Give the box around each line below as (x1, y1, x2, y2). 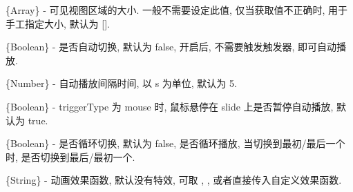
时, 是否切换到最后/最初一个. (6, 149, 135, 164)
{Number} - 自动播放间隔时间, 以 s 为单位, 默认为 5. (6, 76, 237, 90)
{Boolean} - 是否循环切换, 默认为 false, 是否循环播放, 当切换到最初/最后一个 (6, 136, 345, 151)
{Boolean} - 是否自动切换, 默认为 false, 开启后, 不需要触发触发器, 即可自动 (6, 39, 336, 54)
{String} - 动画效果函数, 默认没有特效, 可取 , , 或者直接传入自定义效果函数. (6, 173, 342, 187)
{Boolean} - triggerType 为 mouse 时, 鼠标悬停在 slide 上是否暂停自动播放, (6, 99, 334, 113)
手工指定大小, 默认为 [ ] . (6, 16, 110, 30)
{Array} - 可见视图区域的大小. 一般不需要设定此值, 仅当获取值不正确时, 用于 (6, 3, 348, 17)
